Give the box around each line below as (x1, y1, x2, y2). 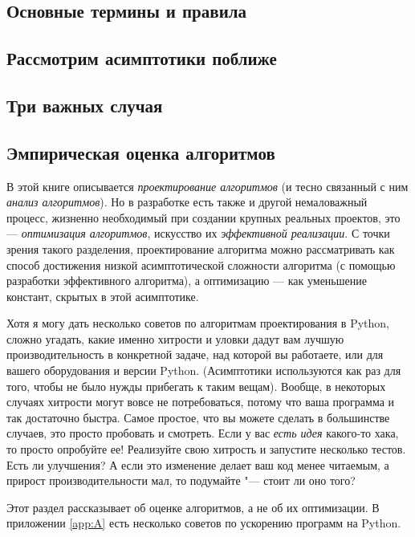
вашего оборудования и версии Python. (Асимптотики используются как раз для (6, 362, 401, 379)
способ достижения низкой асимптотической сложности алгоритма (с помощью (6, 256, 396, 273)
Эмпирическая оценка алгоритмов (6, 140, 275, 165)
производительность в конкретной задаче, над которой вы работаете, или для (6, 346, 384, 363)
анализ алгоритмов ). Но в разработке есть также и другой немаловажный (6, 193, 368, 210)
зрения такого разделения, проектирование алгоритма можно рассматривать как (6, 240, 395, 257)
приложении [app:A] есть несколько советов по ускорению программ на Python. (6, 515, 401, 531)
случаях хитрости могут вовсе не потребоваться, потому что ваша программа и (6, 393, 395, 410)
